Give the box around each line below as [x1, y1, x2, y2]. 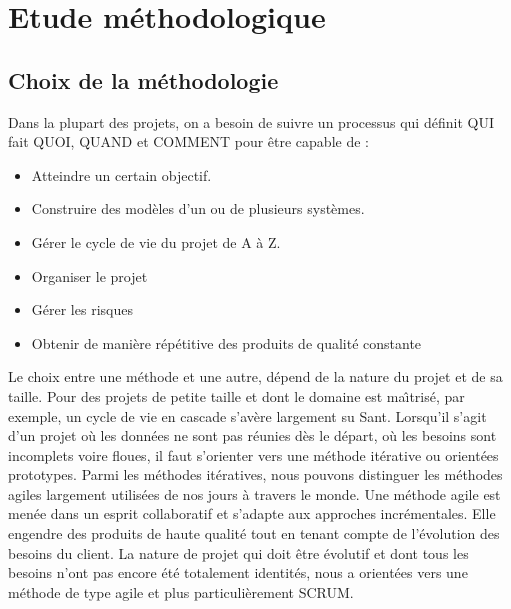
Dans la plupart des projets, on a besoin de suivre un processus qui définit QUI [8, 111, 494, 132]
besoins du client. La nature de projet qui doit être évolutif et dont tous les [8, 542, 469, 563]
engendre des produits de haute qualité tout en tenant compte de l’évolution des [8, 523, 500, 544]
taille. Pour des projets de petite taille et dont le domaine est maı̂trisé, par [8, 385, 465, 406]
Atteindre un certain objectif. [31, 164, 212, 185]
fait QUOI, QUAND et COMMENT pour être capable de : [8, 131, 369, 152]
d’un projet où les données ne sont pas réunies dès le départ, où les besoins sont [8, 425, 497, 446]
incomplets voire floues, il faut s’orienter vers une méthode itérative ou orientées [8, 444, 499, 465]
